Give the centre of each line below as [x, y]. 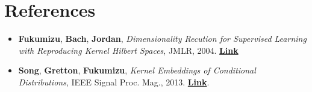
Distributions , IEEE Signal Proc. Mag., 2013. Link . [114, 82]
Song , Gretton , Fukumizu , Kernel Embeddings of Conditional [137, 70]
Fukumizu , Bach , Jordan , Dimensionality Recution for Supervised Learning [162, 39]
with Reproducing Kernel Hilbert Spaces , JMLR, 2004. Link [128, 50]
